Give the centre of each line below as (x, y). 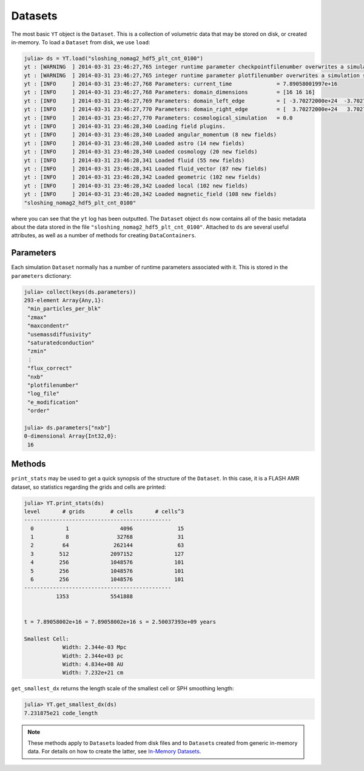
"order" (39, 411)
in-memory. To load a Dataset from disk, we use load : (81, 42)
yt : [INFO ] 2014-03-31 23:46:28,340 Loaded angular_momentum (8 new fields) (150, 135)
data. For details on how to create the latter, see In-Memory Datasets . (114, 752)
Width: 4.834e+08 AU (93, 664)
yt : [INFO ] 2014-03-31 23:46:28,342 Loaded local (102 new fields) (136, 186)
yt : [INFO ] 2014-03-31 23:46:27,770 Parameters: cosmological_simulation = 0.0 (158, 118)
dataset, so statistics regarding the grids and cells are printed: (89, 487)
